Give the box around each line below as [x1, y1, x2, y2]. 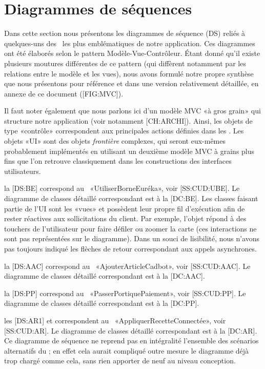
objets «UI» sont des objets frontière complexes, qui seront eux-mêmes [4, 135, 226, 146]
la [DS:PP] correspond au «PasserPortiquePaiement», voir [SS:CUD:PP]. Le [4, 287, 246, 298]
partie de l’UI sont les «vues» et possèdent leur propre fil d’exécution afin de [4, 203, 245, 213]
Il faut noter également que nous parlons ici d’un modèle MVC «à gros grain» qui [4, 105, 261, 116]
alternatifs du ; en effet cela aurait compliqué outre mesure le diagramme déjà [4, 345, 249, 356]
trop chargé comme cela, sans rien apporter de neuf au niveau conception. [4, 355, 236, 366]
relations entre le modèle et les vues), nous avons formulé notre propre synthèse [4, 68, 254, 79]
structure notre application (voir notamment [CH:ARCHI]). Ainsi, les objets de [4, 115, 253, 126]
